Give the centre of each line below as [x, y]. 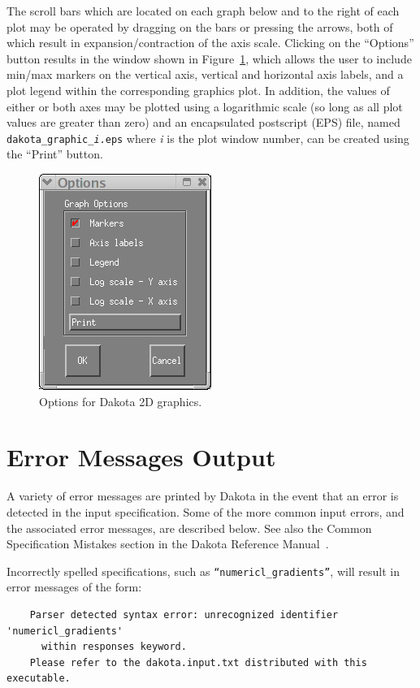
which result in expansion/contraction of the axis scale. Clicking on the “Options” [210, 43]
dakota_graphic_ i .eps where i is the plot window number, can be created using [208, 138]
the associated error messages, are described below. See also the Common [189, 528]
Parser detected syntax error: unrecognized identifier [184, 614]
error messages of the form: [74, 587]
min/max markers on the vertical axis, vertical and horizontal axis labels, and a [205, 74]
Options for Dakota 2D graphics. [121, 401]
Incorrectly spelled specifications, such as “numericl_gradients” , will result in [204, 571]
